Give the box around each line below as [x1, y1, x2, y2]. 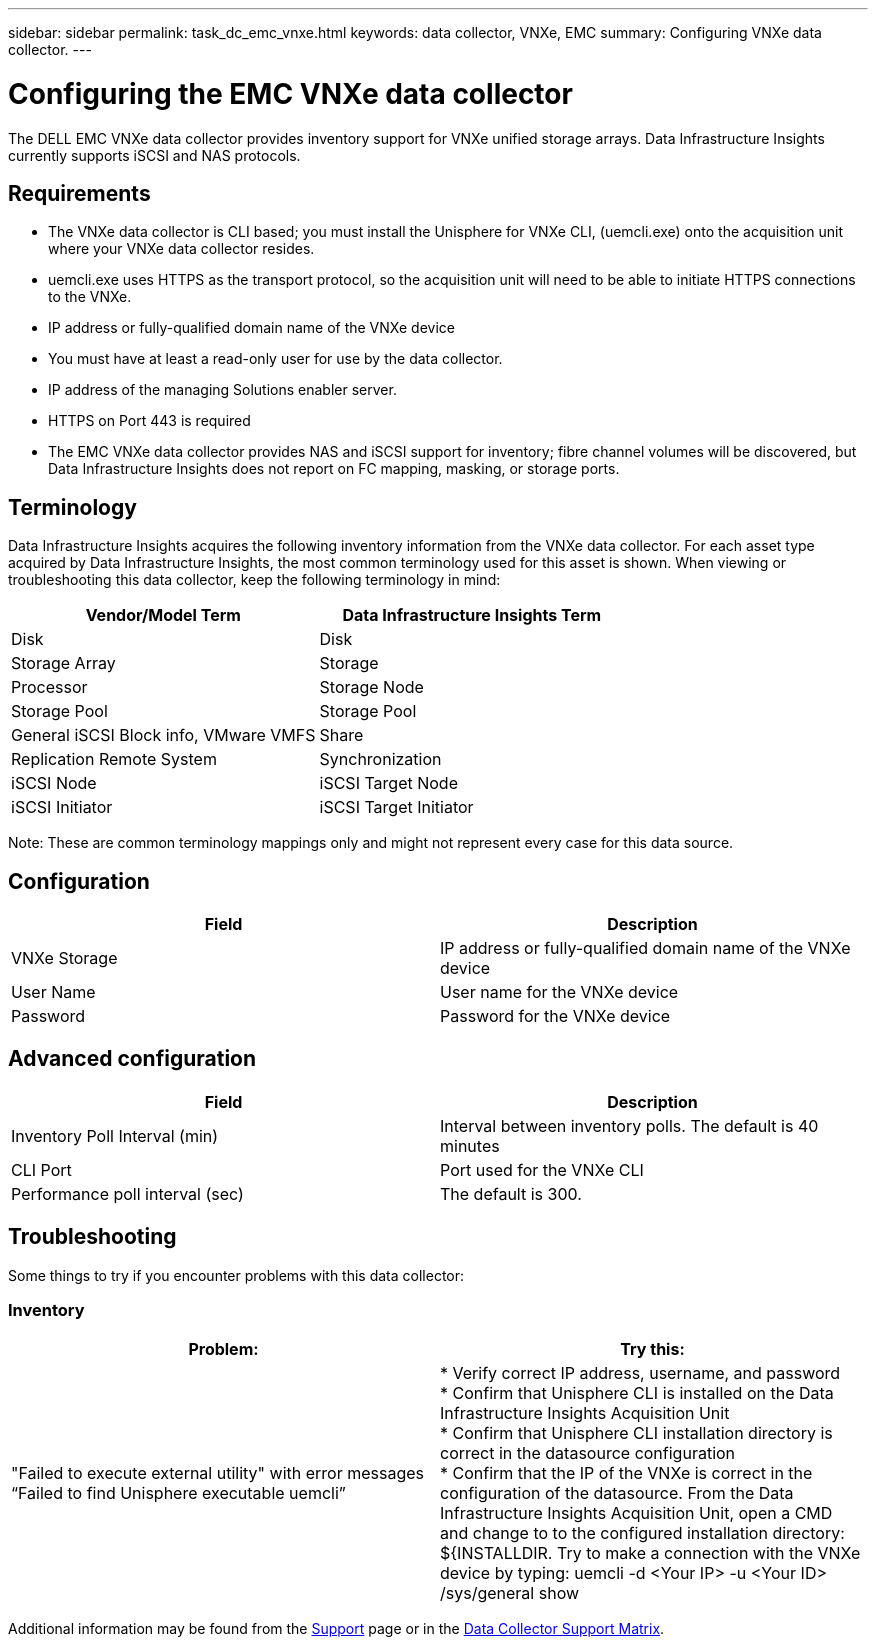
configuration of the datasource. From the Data [440, 1483, 794, 1504]
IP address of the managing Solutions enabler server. [48, 381, 397, 399]
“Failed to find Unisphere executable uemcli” [11, 1483, 346, 1504]
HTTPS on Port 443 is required [48, 412, 251, 430]
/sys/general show [440, 1583, 580, 1604]
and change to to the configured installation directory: [440, 1523, 845, 1544]
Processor [11, 677, 88, 698]
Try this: [620, 1339, 685, 1360]
